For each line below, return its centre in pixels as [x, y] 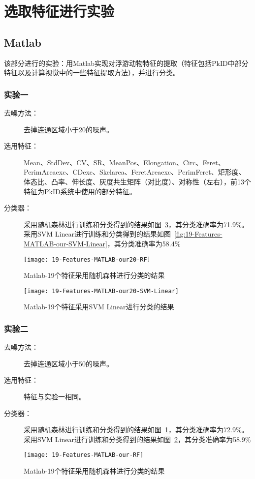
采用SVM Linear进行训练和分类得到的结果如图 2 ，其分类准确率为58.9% [137, 439]
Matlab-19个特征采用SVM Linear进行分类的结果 [99, 307]
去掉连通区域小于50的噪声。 [68, 363]
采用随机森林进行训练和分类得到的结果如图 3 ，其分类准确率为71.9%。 [136, 224]
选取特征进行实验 [59, 11]
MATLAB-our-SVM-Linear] [65, 243]
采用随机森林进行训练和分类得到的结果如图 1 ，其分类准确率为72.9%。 [136, 430]
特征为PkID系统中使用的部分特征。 [80, 191]
